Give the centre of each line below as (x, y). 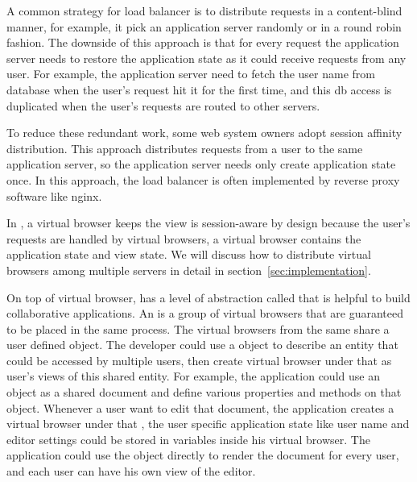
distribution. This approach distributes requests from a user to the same (185, 148)
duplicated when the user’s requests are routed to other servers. (163, 105)
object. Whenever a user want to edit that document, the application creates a (200, 407)
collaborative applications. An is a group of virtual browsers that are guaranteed (205, 313)
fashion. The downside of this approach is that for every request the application (203, 42)
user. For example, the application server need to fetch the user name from (191, 74)
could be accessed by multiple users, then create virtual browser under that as (199, 360)
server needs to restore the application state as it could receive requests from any (206, 58)
